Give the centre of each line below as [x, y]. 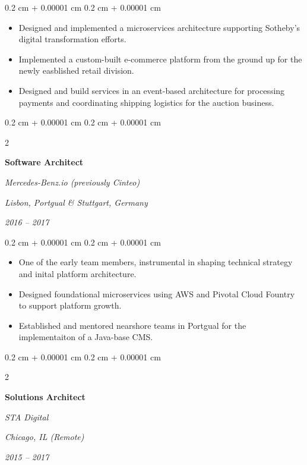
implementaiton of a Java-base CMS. [86, 337]
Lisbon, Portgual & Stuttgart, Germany [76, 202]
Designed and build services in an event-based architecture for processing [152, 90]
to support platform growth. [70, 305]
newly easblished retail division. [76, 70]
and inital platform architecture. [77, 273]
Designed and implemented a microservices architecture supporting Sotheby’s [159, 27]
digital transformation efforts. [72, 39]
